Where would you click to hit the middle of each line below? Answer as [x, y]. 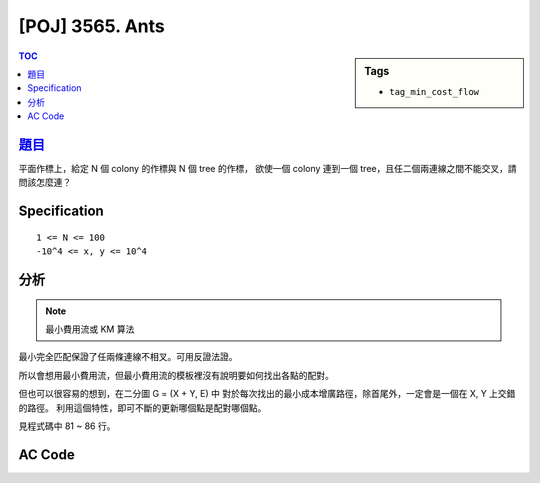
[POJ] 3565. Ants [91, 26]
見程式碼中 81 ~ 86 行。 [67, 426]
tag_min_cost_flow [434, 91]
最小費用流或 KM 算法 [90, 329]
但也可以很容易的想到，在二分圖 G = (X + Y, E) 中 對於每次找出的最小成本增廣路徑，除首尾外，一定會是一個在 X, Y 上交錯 [267, 394]
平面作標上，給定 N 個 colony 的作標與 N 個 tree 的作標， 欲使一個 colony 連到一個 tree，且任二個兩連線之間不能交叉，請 [267, 169]
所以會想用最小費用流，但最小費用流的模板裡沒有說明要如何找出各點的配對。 [176, 375]
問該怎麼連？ [45, 182]
